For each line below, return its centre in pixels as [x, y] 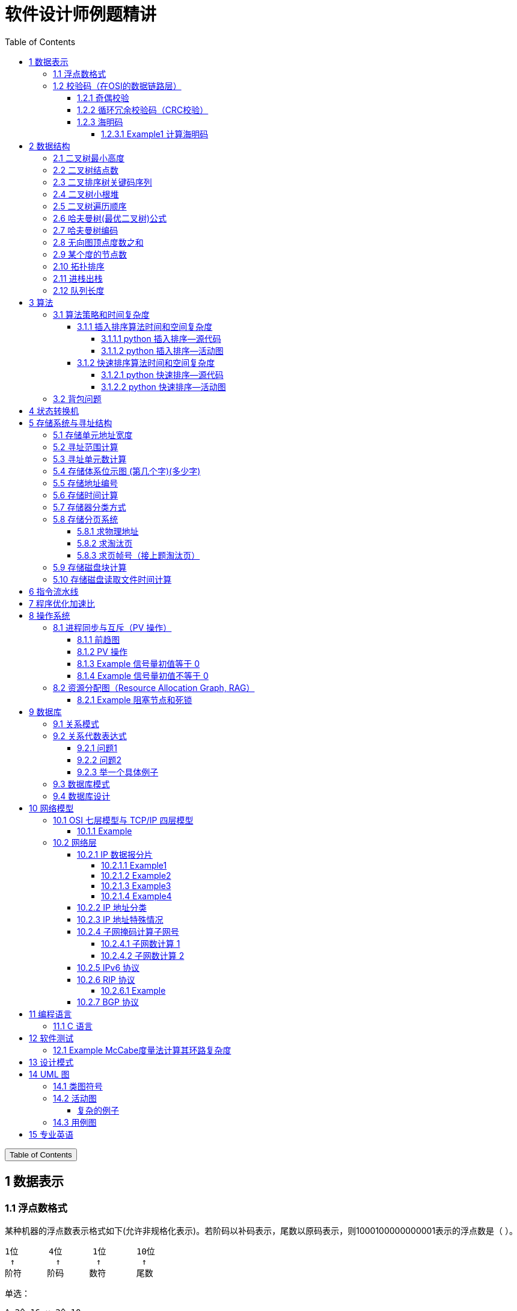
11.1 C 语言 [73, 1026]
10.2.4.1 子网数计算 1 [141, 943]
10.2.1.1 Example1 [134, 865]
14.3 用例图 [75, 1122]
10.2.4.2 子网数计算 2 [143, 955]
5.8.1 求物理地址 [108, 531]
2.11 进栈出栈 [78, 278]
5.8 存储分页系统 [86, 519]
